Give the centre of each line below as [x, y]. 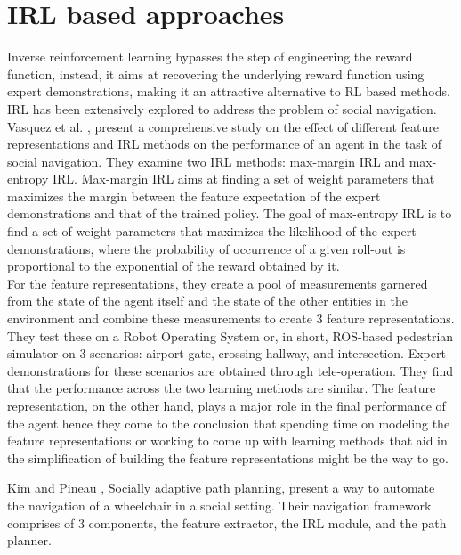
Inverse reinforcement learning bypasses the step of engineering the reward [210, 57]
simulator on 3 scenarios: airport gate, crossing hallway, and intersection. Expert [226, 353]
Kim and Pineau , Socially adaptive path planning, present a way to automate [221, 488]
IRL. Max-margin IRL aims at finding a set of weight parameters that [243, 179]
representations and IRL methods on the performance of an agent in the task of [225, 144]
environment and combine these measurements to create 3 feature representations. [231, 318]
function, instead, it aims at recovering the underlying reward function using [216, 73]
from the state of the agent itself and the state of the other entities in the [207, 301]
